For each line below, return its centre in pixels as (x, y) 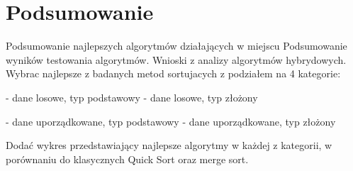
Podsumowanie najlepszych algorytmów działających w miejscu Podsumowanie (176, 46)
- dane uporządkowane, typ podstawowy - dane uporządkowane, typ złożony (171, 121)
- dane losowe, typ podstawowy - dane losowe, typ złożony (132, 97)
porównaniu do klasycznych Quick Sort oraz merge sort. (127, 159)
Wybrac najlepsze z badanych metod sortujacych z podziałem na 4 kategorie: (173, 73)
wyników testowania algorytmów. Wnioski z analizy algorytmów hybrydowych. (176, 59)
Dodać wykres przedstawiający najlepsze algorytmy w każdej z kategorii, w (169, 145)
